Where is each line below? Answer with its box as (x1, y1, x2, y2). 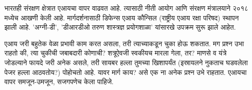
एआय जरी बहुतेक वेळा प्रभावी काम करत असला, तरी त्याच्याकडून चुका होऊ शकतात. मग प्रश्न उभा (4, 38, 244, 48)
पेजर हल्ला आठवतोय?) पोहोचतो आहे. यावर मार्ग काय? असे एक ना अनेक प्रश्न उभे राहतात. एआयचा (4, 67, 247, 77)
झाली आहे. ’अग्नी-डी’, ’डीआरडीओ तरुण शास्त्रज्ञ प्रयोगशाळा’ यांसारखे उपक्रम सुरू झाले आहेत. (4, 22, 236, 32)
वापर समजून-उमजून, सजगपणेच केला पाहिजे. (4, 76, 114, 87)
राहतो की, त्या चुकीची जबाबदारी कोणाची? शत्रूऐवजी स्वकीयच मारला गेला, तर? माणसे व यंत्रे (4, 48, 227, 58)
